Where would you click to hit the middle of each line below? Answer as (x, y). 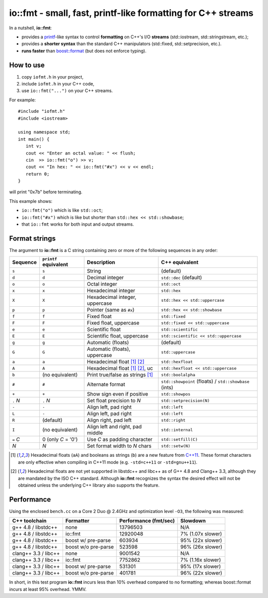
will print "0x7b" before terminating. (46, 192)
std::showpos (176, 394)
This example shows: (31, 201)
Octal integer (102, 284)
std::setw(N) (176, 446)
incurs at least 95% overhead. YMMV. (48, 589)
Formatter (77, 521)
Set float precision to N (114, 401)
